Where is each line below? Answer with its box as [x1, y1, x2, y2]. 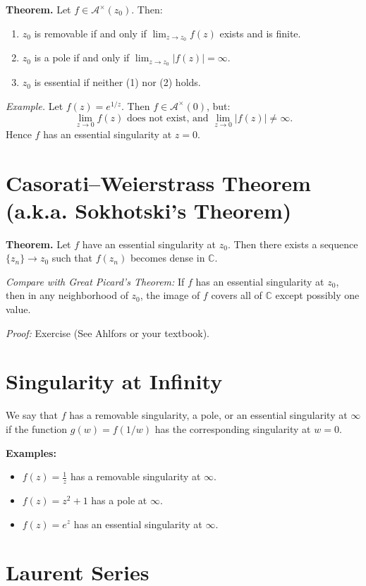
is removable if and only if [34, 25, 147, 40]
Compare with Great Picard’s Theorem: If [6, 274, 185, 288]
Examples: [6, 445, 56, 460]
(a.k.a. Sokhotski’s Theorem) [6, 195, 292, 224]
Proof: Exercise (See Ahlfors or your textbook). [6, 325, 210, 340]
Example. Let [6, 98, 63, 113]
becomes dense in [130, 250, 205, 265]
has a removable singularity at [70, 469, 201, 484]
